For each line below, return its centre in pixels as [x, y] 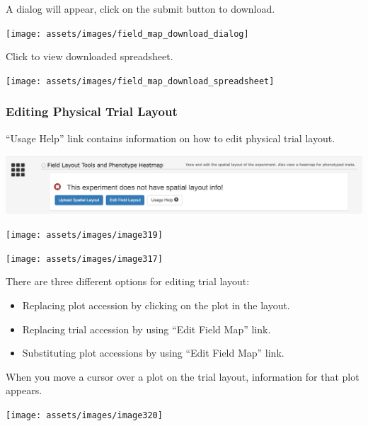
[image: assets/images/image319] [84, 235]
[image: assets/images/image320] [84, 415]
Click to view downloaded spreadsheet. [90, 56]
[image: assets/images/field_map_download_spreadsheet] [140, 81]
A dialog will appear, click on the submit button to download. [140, 8]
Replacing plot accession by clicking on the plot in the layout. [156, 305]
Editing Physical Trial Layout [92, 111]
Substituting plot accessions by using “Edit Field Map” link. [153, 353]
